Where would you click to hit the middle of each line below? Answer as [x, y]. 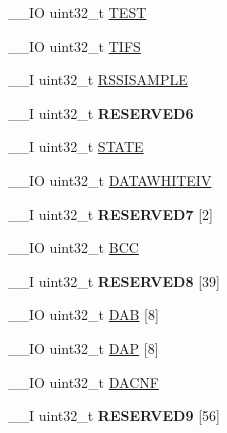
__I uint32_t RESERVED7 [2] [110, 213]
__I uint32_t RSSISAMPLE [98, 79]
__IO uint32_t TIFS [74, 45]
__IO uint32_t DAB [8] [83, 314]
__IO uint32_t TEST [77, 12]
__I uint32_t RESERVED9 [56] [114, 415]
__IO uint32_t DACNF [83, 381]
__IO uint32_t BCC [73, 247]
